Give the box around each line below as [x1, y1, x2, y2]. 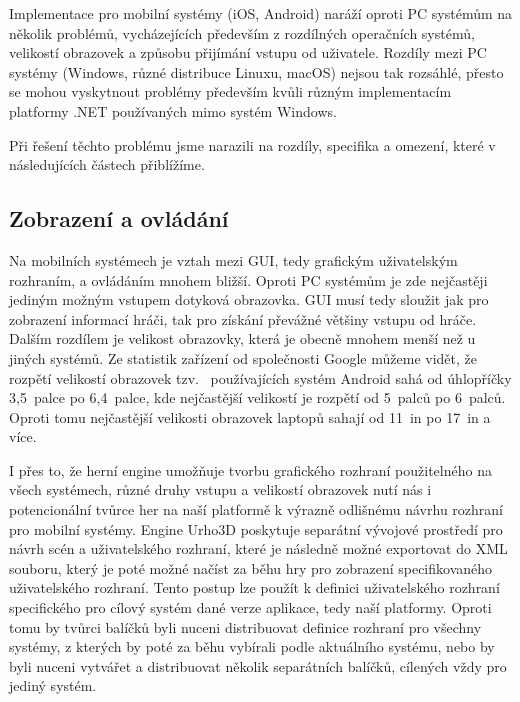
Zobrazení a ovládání [9, 203, 229, 234]
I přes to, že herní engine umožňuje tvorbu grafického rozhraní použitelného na [9, 459, 492, 480]
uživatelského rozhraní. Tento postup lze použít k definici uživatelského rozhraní [9, 577, 500, 598]
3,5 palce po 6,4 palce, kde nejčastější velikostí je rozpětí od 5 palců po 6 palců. [9, 387, 506, 408]
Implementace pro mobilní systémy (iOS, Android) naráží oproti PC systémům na [9, 3, 513, 23]
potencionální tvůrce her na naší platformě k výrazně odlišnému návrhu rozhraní [9, 499, 503, 520]
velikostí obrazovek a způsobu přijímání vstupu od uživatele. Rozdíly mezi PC [9, 42, 487, 63]
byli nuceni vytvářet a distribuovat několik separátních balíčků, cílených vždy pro [9, 655, 507, 676]
